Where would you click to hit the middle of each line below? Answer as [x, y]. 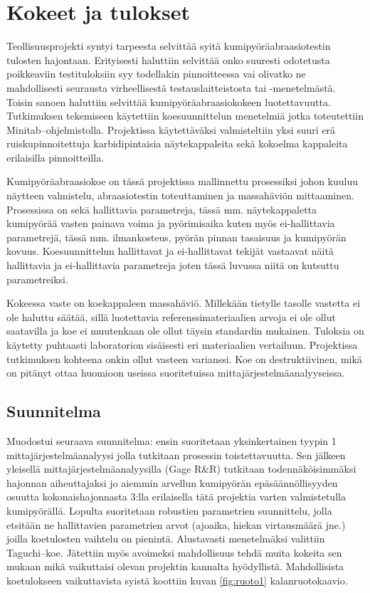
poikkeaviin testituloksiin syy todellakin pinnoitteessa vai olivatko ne [156, 74]
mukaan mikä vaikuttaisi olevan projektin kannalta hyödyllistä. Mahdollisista [175, 566]
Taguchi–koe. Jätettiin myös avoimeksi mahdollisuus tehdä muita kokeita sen [174, 552]
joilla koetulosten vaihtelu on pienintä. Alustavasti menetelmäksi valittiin [166, 539]
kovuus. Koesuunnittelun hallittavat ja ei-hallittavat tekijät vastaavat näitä [170, 251]
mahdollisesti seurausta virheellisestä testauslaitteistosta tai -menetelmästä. [171, 87]
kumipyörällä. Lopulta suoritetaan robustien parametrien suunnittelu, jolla [169, 510]
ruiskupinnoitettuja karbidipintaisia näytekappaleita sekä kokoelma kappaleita [177, 143]
